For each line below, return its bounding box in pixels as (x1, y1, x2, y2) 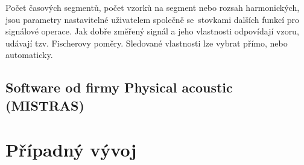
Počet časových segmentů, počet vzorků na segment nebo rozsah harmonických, (5, 1, 300, 13)
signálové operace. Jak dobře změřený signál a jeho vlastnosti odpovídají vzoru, (5, 25, 299, 37)
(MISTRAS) (5, 95, 84, 114)
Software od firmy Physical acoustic (5, 78, 233, 97)
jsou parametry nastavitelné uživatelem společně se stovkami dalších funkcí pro (5, 13, 300, 25)
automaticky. (5, 48, 53, 61)
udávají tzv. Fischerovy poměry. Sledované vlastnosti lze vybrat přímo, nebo (5, 36, 288, 49)
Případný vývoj (5, 137, 137, 162)
